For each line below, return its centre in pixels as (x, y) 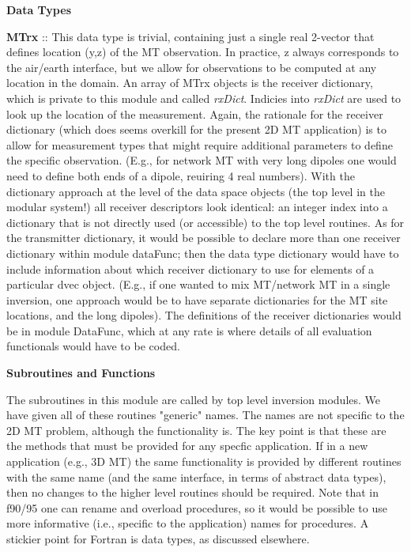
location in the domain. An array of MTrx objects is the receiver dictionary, (190, 83)
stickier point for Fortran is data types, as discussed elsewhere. (158, 539)
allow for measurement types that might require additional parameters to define (200, 144)
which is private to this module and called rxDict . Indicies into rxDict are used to (204, 98)
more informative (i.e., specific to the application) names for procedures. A (188, 523)
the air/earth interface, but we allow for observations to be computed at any (192, 67)
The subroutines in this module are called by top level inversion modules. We (194, 399)
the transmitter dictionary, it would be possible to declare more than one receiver (204, 238)
